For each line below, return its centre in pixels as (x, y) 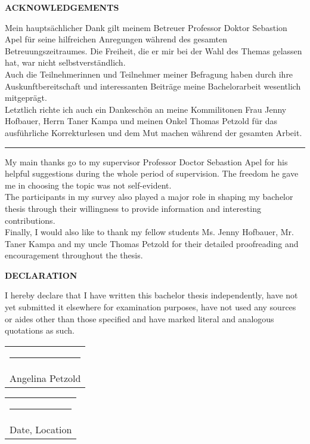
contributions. (30, 220)
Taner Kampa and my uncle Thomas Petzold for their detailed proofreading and (152, 243)
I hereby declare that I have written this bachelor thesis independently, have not (151, 295)
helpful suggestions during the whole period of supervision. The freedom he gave (152, 173)
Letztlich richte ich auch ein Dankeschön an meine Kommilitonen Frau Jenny (146, 109)
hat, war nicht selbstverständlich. (65, 62)
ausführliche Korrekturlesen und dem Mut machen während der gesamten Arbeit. (154, 132)
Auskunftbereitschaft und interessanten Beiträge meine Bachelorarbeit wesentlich (153, 86)
